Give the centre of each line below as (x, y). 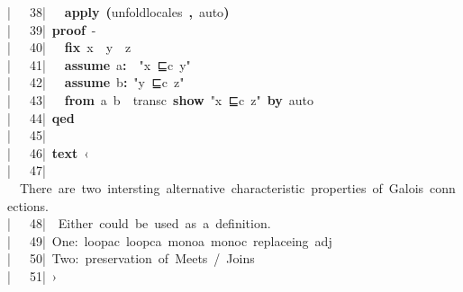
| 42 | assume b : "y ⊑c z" (96, 82)
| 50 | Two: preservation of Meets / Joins (131, 258)
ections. (28, 205)
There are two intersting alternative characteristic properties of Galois (222, 187)
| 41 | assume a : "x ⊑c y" (99, 64)
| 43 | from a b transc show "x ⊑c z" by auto (160, 99)
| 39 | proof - (52, 29)
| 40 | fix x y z (69, 47)
